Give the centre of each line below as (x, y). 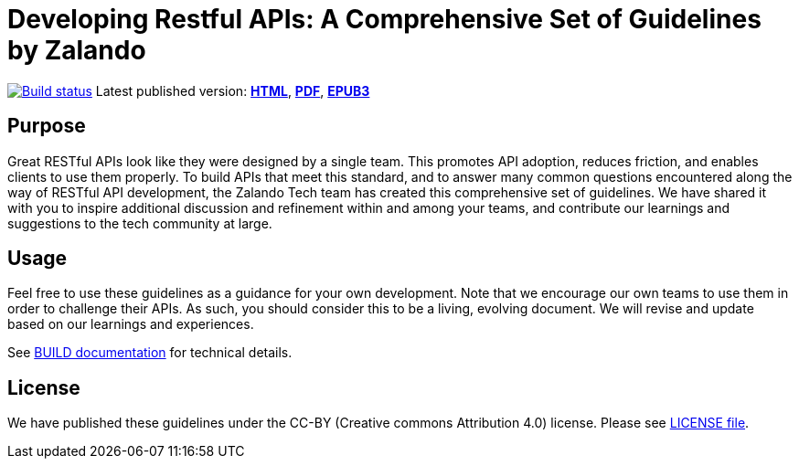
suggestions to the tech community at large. (140, 223)
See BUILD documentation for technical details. (150, 353)
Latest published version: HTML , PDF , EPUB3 (233, 90)
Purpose (47, 126)
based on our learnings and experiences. (131, 324)
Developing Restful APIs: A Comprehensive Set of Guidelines (384, 19)
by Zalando (77, 50)
